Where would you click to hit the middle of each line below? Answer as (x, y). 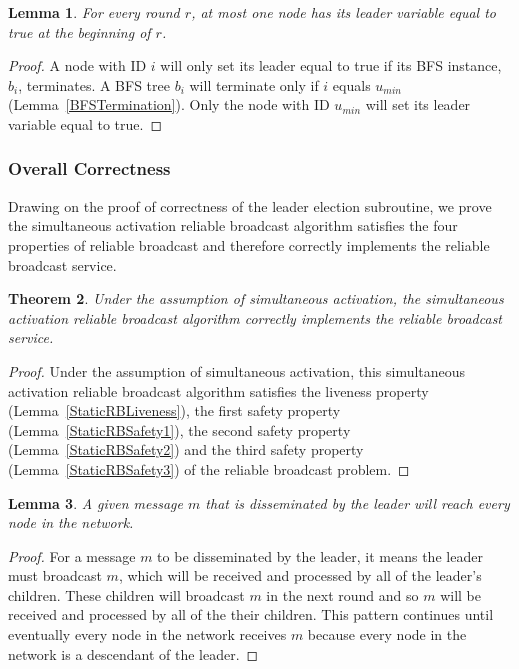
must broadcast (55, 575)
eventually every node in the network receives (147, 634)
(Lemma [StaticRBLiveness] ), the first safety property (174, 410)
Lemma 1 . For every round (94, 12)
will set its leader (418, 104)
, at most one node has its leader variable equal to (344, 12)
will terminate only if (254, 84)
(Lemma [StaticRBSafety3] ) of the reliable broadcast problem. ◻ (209, 468)
